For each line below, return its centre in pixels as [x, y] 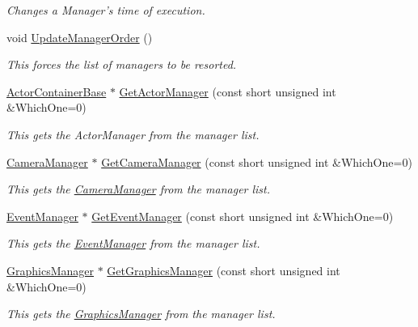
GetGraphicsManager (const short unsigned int [224, 270]
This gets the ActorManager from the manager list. [133, 134]
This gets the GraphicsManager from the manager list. [141, 314]
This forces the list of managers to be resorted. [122, 64]
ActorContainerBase [57, 91]
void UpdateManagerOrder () [80, 37]
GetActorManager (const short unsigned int [228, 91]
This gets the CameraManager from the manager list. [139, 189]
